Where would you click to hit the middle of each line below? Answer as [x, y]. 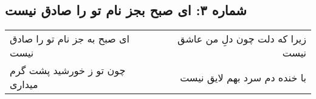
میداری [24, 84]
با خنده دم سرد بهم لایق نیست [243, 77]
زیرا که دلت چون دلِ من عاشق [242, 39]
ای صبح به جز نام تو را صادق [70, 39]
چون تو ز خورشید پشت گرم [68, 70]
